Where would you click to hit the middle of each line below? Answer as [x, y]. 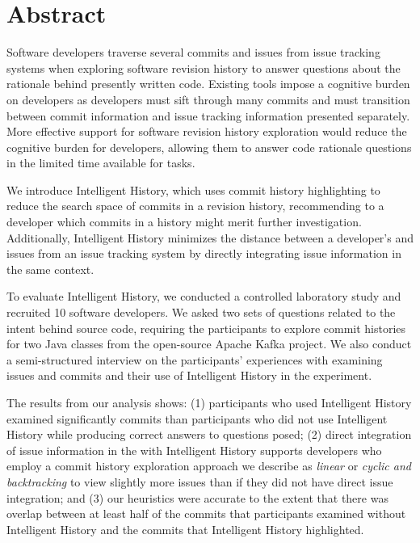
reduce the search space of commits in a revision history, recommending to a [195, 206]
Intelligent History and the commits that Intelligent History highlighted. [185, 529]
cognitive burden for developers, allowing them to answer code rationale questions [209, 147]
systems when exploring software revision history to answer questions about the [204, 67]
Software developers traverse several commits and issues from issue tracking [193, 52]
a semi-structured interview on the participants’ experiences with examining [195, 359]
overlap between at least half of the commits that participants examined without [206, 514]
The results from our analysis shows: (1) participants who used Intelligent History [209, 402]
